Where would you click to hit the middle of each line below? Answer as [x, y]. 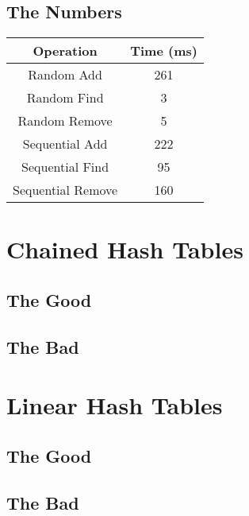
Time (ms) [164, 51]
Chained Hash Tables [125, 249]
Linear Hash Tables [115, 405]
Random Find [65, 98]
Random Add [65, 75]
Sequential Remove [65, 190]
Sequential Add [65, 144]
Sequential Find [65, 167]
